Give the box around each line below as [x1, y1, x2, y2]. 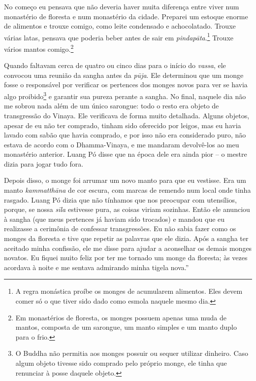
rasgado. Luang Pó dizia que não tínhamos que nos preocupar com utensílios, [4, 194, 237, 205]
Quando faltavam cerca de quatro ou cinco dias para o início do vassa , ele [4, 60, 226, 70]
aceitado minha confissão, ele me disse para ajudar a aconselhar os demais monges [4, 242, 252, 253]
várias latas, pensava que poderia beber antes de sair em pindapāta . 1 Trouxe [4, 31, 234, 42]
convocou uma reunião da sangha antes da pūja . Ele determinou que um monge [4, 69, 244, 80]
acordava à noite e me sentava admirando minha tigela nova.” [4, 262, 189, 272]
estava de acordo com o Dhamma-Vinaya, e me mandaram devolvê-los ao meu [4, 139, 239, 149]
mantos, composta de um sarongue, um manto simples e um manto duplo [15, 322, 237, 332]
